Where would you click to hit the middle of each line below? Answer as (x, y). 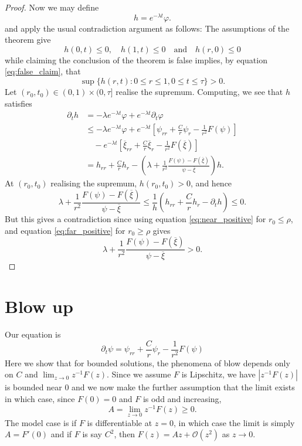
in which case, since (40, 398)
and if (61, 434)
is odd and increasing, (182, 398)
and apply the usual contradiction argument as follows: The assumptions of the (147, 28)
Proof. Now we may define (52, 7)
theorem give (28, 40)
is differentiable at (120, 422)
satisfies (18, 103)
